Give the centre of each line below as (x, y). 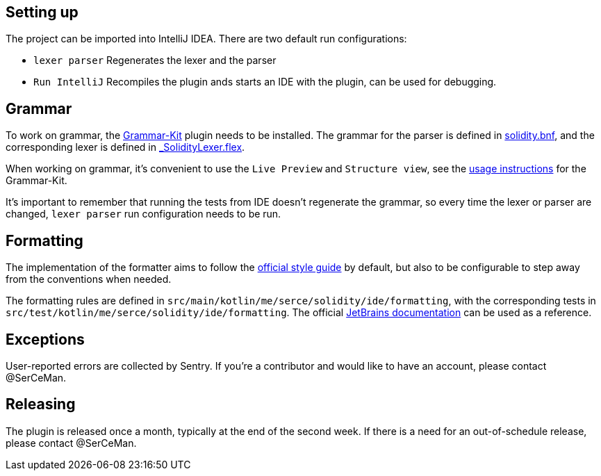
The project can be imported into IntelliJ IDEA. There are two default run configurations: (206, 39)
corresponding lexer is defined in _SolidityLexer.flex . (125, 147)
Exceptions (45, 339)
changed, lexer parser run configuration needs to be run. (143, 214)
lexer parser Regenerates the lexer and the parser (155, 60)
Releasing (41, 404)
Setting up (42, 12)
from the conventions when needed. (89, 279)
